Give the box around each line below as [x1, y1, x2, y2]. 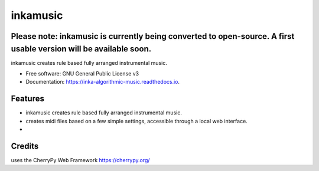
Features [11, 94, 44, 104]
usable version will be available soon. [11, 44, 152, 54]
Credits [11, 141, 39, 151]
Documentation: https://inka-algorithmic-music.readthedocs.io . [25, 78, 180, 85]
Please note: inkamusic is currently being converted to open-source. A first [11, 31, 295, 41]
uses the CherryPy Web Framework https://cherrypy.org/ [11, 157, 150, 164]
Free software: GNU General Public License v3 [25, 70, 139, 77]
